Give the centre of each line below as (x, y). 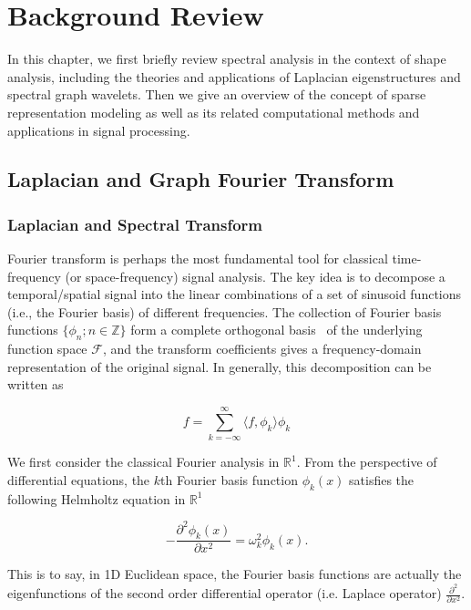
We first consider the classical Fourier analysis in (143, 462)
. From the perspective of (367, 462)
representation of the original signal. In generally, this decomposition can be (220, 366)
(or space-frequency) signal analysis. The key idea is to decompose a (255, 276)
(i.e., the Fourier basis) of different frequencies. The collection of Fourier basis (225, 311)
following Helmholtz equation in (97, 498)
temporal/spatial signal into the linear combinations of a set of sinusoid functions (235, 294)
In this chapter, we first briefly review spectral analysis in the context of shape (227, 59)
